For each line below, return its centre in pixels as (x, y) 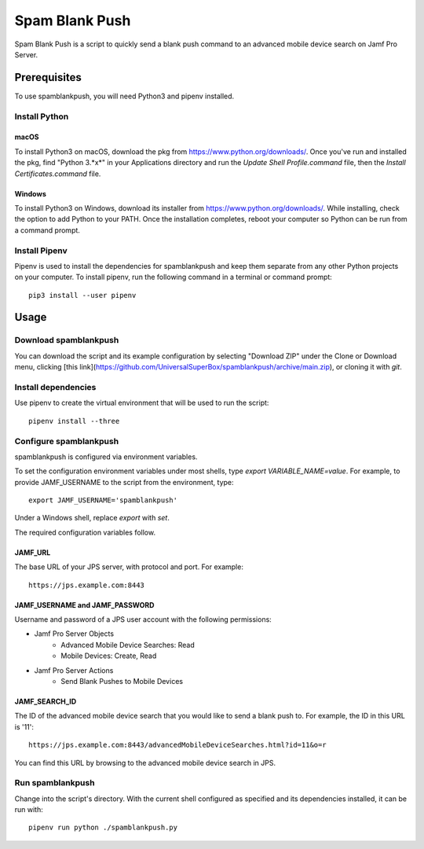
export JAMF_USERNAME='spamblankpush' (103, 500)
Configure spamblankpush (67, 441)
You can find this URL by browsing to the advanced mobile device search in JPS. (145, 763)
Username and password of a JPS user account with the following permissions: (143, 619)
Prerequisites (48, 77)
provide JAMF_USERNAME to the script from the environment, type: (124, 482)
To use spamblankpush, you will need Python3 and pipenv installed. (124, 96)
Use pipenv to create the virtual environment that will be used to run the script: (142, 403)
